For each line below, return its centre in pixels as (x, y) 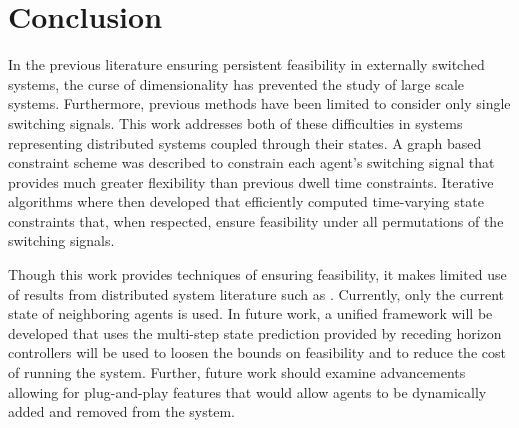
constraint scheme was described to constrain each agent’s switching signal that (251, 162)
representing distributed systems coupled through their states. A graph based (245, 142)
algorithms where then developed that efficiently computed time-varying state (246, 201)
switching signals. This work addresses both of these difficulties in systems (235, 122)
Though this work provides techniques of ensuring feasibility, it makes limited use (257, 274)
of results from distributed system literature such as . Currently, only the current (256, 293)
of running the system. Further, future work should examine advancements (237, 372)
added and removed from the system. (121, 411)
